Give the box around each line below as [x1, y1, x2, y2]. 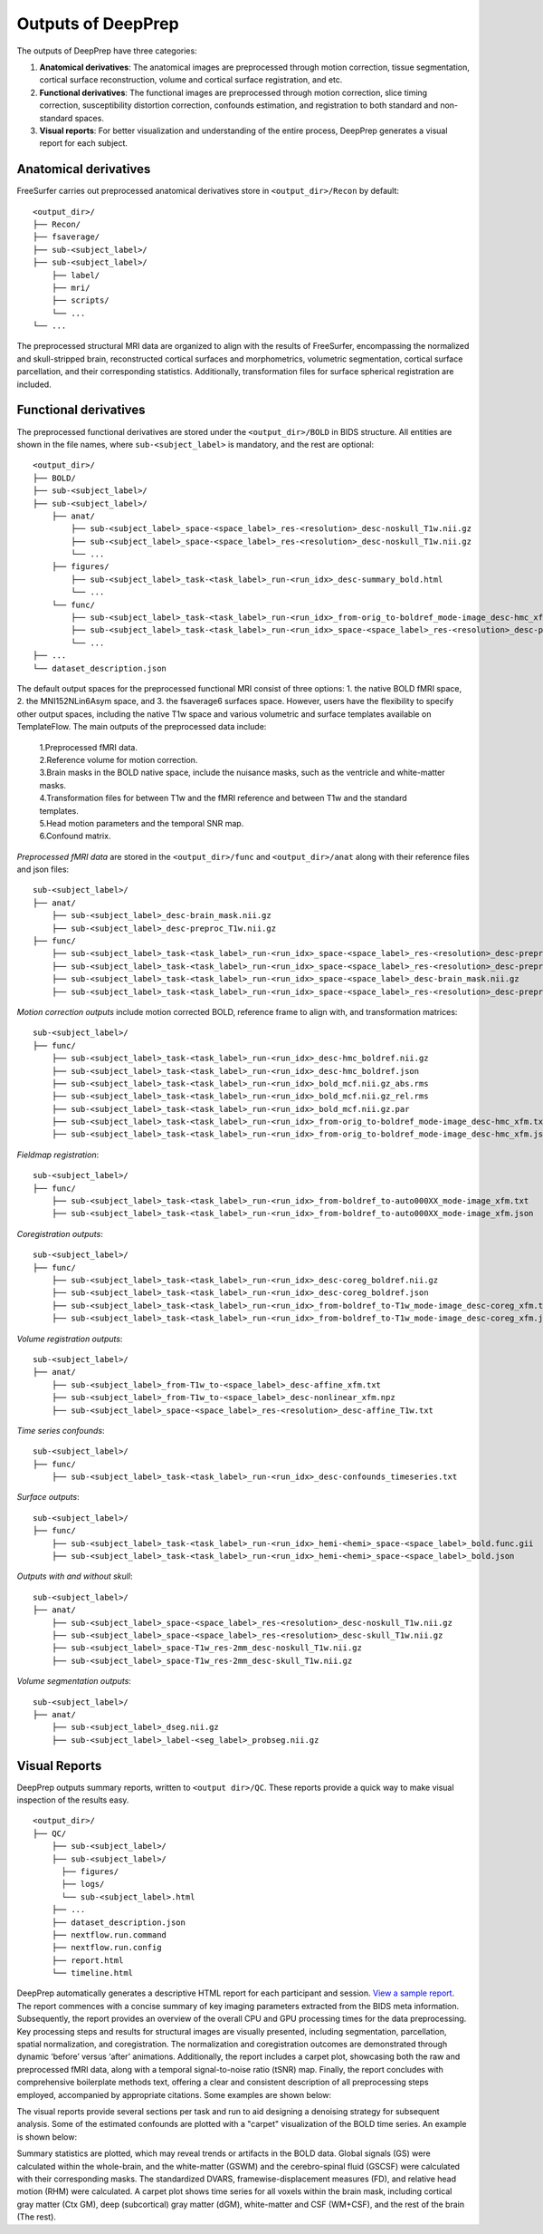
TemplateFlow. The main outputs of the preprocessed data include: [16, 721, 267, 732]
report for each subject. [39, 138, 129, 149]
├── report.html [51, 1955, 124, 1966]
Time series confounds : [16, 1425, 105, 1436]
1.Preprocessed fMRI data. [39, 741, 138, 752]
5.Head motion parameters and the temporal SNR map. [39, 817, 244, 828]
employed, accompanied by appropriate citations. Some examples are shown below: [16, 2089, 332, 2100]
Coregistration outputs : [16, 1228, 103, 1239]
